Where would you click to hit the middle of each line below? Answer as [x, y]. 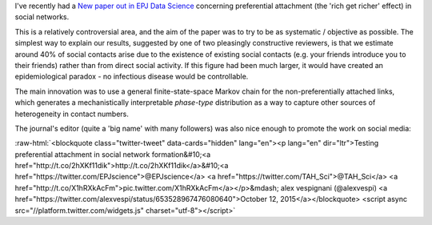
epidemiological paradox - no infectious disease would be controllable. [132, 77]
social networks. [42, 17]
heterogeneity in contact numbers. [72, 114]
